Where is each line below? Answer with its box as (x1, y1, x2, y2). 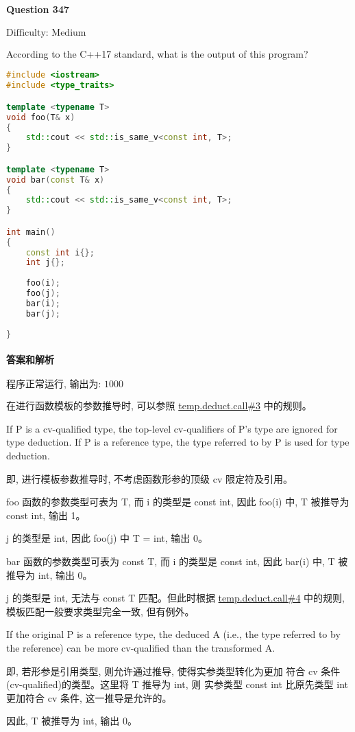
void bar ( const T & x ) (6, 174, 105, 185)
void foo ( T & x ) (6, 112, 75, 122)
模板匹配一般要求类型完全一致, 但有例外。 (6, 604, 195, 618)
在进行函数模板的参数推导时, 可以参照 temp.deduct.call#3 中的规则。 (6, 398, 312, 413)
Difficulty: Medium (6, 27, 86, 38)
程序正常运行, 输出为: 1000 (6, 380, 124, 390)
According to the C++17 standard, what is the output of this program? (6, 46, 308, 60)
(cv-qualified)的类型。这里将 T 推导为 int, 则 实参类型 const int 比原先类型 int (6, 677, 349, 691)
